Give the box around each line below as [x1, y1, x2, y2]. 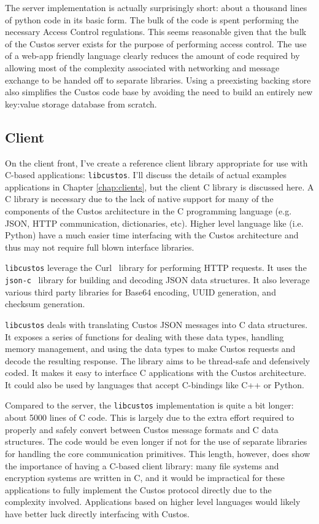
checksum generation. [5, 297, 85, 310]
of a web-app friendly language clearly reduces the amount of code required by [5, 49, 300, 62]
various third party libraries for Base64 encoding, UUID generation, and [5, 285, 276, 298]
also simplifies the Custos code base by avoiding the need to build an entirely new [5, 85, 313, 98]
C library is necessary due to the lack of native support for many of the [5, 192, 274, 205]
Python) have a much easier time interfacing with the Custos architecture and [5, 229, 299, 241]
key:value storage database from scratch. [5, 97, 157, 110]
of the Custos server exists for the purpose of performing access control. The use [5, 37, 307, 50]
